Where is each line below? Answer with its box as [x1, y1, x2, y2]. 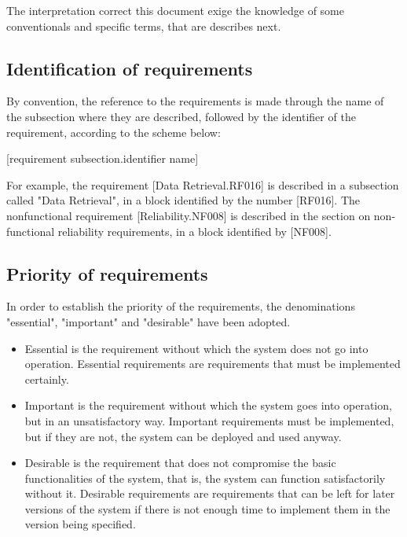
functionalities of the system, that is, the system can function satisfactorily [24, 469, 386, 486]
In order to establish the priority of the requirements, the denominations [6, 298, 355, 314]
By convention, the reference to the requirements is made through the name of [6, 93, 384, 109]
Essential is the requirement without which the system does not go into [24, 340, 368, 356]
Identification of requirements [6, 56, 253, 80]
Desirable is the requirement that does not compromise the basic [24, 454, 336, 471]
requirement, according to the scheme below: [6, 123, 221, 140]
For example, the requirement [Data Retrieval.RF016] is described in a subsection [6, 176, 399, 193]
